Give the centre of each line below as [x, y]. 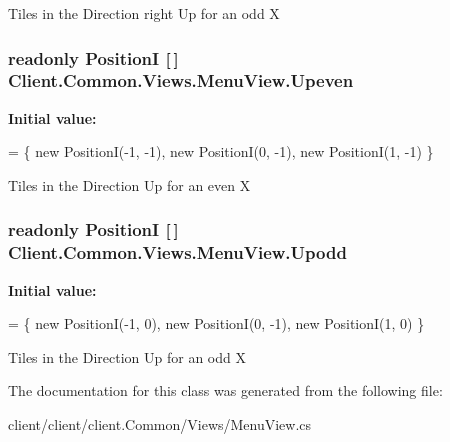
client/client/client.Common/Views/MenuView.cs [160, 424]
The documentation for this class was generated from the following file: [225, 390]
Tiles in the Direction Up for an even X [129, 184]
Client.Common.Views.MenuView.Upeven [181, 80]
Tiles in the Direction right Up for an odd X [144, 13]
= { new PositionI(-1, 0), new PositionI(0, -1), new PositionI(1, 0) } [216, 323]
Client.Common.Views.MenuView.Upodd [177, 252]
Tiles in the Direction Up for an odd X [127, 356]
